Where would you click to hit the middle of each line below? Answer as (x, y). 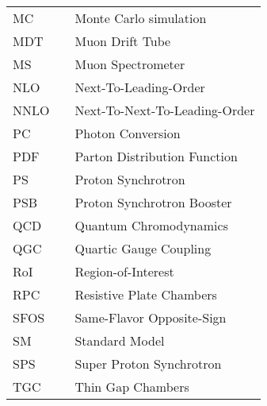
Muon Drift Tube (123, 41)
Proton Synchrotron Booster (153, 202)
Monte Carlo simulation (141, 18)
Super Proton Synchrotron (148, 363)
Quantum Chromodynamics (151, 225)
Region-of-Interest (124, 271)
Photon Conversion (128, 133)
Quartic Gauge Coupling (143, 248)
